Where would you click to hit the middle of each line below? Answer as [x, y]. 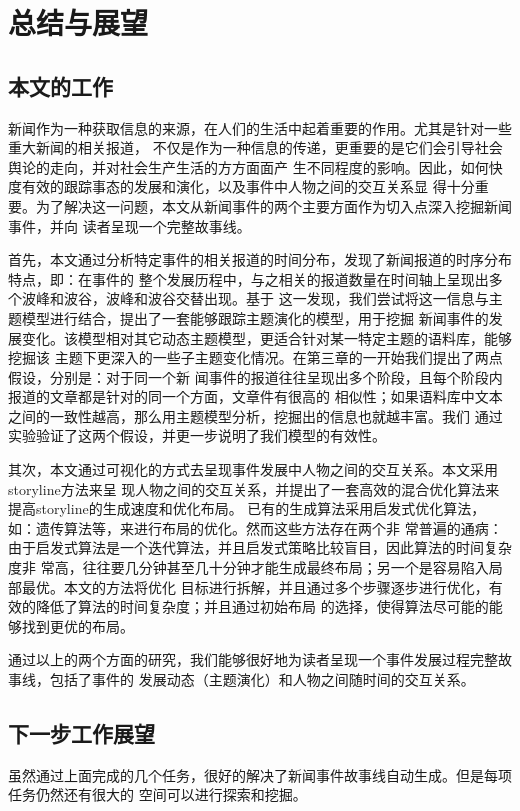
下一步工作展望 [81, 733]
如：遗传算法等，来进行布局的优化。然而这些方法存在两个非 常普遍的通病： [255, 527]
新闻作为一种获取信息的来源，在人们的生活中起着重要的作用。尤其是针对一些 [260, 127]
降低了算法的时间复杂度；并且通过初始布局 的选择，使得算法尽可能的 [262, 606]
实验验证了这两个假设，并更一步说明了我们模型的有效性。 [197, 435]
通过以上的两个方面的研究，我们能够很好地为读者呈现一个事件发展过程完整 [253, 659]
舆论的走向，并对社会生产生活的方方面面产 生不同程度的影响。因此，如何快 [255, 166]
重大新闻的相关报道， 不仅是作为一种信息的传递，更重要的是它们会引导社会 [255, 147]
